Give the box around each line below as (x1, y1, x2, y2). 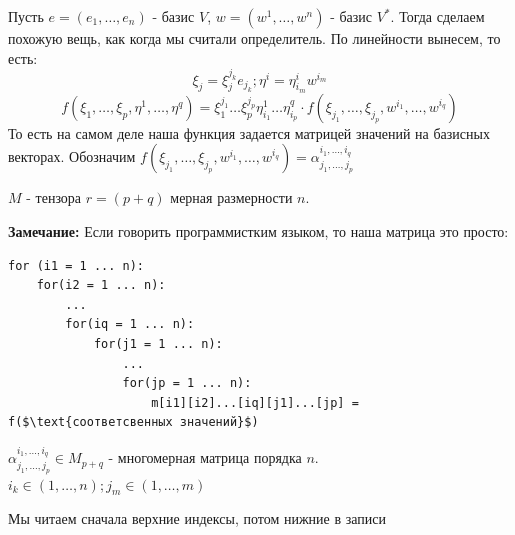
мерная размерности (170, 187, 293, 208)
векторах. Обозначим (8, 146, 136, 167)
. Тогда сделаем (390, 6, 485, 26)
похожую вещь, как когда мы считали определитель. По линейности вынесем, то (8, 28, 501, 48)
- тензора (26, 187, 82, 208)
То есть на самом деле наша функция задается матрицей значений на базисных (8, 122, 490, 143)
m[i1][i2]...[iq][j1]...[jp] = (151, 395, 359, 410)
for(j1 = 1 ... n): (93, 336, 223, 351)
